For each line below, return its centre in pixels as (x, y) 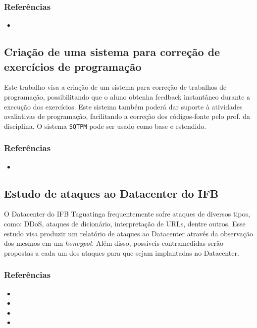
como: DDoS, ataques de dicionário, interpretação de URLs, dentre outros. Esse (125, 224)
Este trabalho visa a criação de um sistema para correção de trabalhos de (115, 87)
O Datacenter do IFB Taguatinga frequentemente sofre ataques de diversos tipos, (127, 214)
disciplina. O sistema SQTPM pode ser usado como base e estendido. (105, 126)
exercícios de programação (73, 66)
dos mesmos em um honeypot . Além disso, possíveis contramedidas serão (114, 243)
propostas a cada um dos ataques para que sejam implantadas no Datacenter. (122, 252)
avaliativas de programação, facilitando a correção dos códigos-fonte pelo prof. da (127, 116)
